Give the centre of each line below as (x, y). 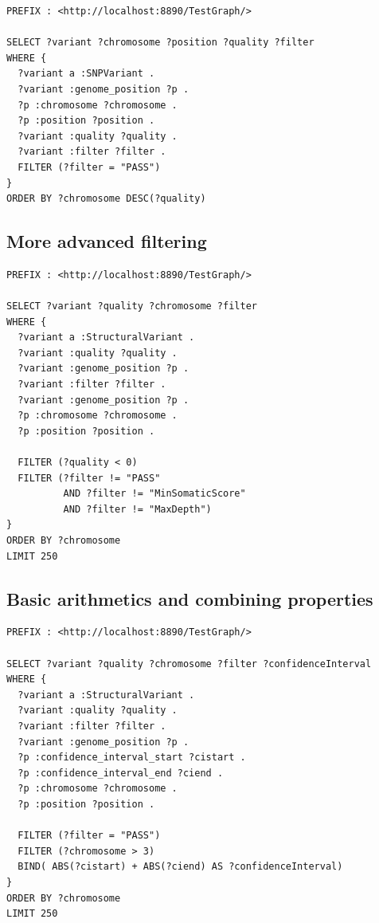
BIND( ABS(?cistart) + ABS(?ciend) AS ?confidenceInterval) (180, 867)
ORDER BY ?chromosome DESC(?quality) (106, 199)
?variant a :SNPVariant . (86, 74)
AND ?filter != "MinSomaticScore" (154, 494)
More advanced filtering (107, 241)
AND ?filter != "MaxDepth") (137, 509)
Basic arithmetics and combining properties (190, 598)
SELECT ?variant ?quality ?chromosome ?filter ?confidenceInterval (189, 664)
